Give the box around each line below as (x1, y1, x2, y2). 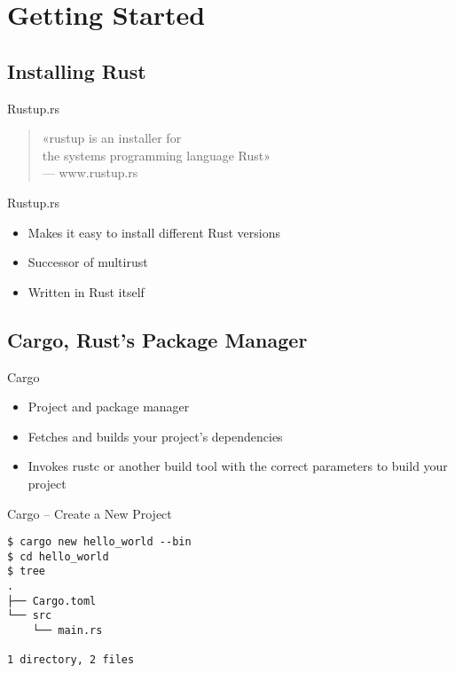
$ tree (7, 565, 45, 578)
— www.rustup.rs (42, 163, 138, 182)
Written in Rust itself (27, 282, 145, 301)
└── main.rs (32, 624, 103, 638)
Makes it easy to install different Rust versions (27, 223, 280, 241)
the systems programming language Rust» (42, 145, 271, 164)
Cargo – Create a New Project (7, 504, 172, 522)
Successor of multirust (27, 253, 148, 271)
